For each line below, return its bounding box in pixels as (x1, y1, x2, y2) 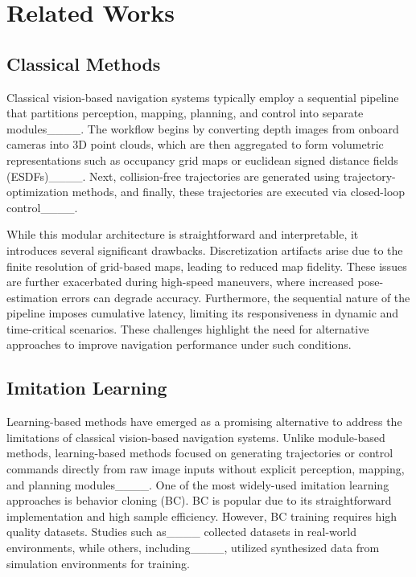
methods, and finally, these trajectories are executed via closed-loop (72, 183, 406, 200)
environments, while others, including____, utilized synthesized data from (6, 539, 380, 556)
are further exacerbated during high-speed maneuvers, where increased (6, 273, 354, 290)
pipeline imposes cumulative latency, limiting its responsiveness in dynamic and (6, 305, 399, 321)
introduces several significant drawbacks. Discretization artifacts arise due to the (6, 241, 403, 258)
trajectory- (343, 167, 396, 184)
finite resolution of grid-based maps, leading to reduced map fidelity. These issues (6, 257, 407, 274)
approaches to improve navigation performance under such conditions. (6, 336, 352, 353)
